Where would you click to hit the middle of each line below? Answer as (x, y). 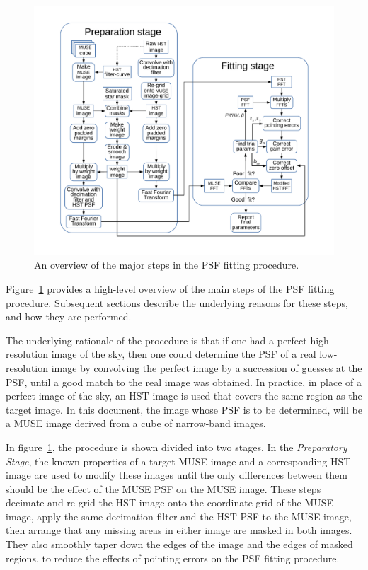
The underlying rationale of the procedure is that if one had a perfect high (167, 340)
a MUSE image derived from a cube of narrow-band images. (136, 423)
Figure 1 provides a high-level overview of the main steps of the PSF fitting (170, 288)
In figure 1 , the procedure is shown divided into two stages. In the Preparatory (177, 447)
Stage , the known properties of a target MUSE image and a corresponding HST (178, 461)
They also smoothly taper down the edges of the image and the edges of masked (179, 544)
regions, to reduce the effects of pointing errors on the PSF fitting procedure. (173, 558)
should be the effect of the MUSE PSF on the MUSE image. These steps (163, 488)
